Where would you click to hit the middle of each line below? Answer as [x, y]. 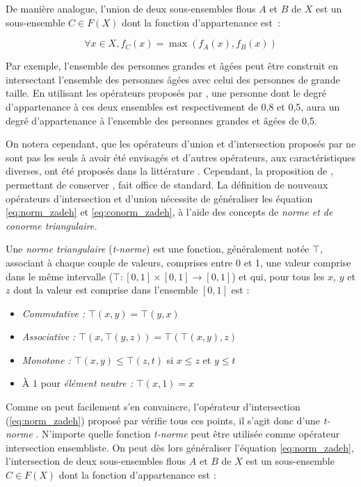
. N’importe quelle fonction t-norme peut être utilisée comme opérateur [188, 434]
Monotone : [46, 359]
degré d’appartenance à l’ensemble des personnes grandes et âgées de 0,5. [161, 120]
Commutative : [54, 313]
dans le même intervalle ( [59, 276]
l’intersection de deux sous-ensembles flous [96, 461]
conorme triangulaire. [51, 225]
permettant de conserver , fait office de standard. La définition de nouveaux [167, 184]
